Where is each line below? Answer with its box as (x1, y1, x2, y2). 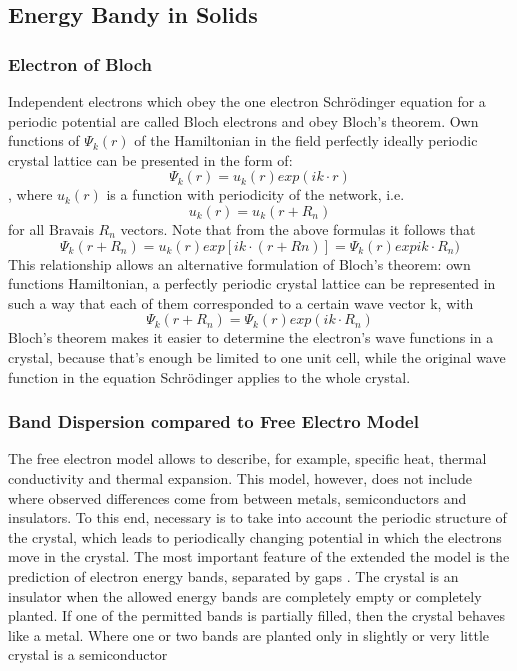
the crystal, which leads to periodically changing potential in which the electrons (8, 526, 502, 547)
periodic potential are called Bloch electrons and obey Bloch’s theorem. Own (8, 110, 479, 131)
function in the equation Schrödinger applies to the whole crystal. (8, 366, 411, 387)
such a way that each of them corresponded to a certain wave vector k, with (8, 292, 474, 313)
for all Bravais (8, 218, 94, 239)
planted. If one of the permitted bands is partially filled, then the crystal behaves (8, 605, 506, 626)
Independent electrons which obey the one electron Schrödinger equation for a (8, 91, 486, 111)
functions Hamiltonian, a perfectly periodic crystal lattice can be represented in (8, 273, 496, 294)
